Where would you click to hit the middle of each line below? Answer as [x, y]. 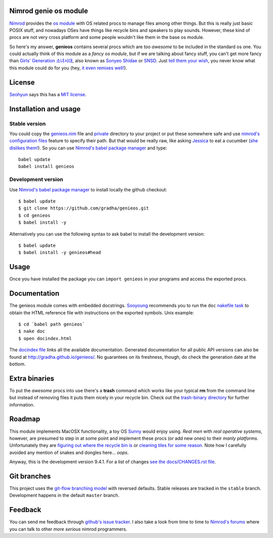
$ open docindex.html [45, 338]
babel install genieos [47, 167]
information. [22, 404]
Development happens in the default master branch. [64, 495]
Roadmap [25, 419]
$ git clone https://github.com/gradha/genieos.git [84, 208]
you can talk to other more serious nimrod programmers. [68, 529]
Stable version [28, 123]
